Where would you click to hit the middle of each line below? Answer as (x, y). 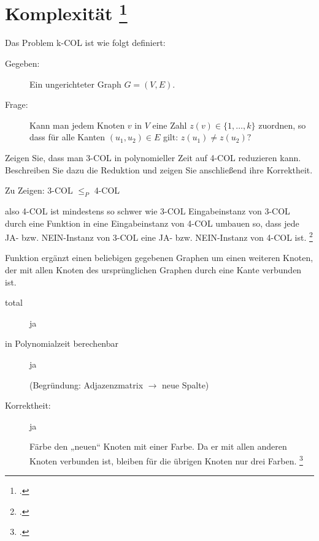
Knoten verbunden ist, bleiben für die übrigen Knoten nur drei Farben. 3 (166, 460)
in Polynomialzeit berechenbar (62, 343)
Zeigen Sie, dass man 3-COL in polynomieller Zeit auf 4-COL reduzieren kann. (153, 158)
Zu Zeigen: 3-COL (39, 190)
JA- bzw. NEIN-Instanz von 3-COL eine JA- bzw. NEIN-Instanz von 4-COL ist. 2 (159, 236)
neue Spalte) (186, 384)
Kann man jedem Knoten (77, 125)
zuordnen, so (282, 125)
